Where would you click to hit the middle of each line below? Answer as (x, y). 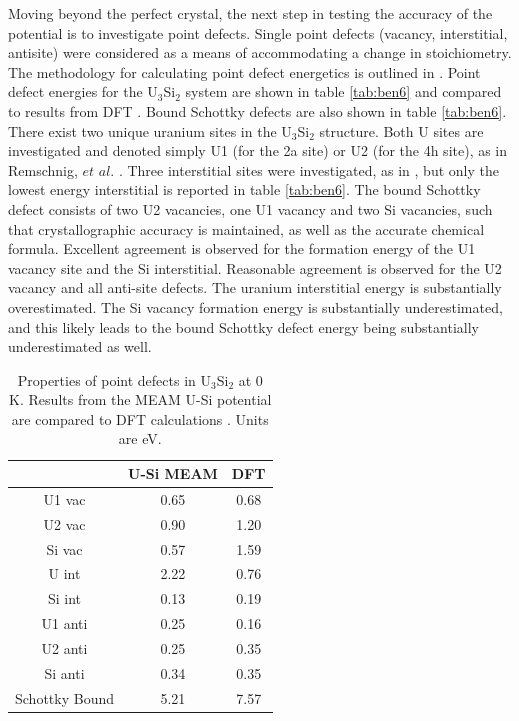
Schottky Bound (64, 697)
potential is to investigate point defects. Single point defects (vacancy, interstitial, (258, 32)
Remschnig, (43, 169)
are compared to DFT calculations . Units (140, 418)
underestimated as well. (80, 346)
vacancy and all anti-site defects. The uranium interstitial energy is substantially (255, 287)
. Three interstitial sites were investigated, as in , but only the (308, 169)
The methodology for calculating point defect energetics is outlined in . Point (244, 71)
